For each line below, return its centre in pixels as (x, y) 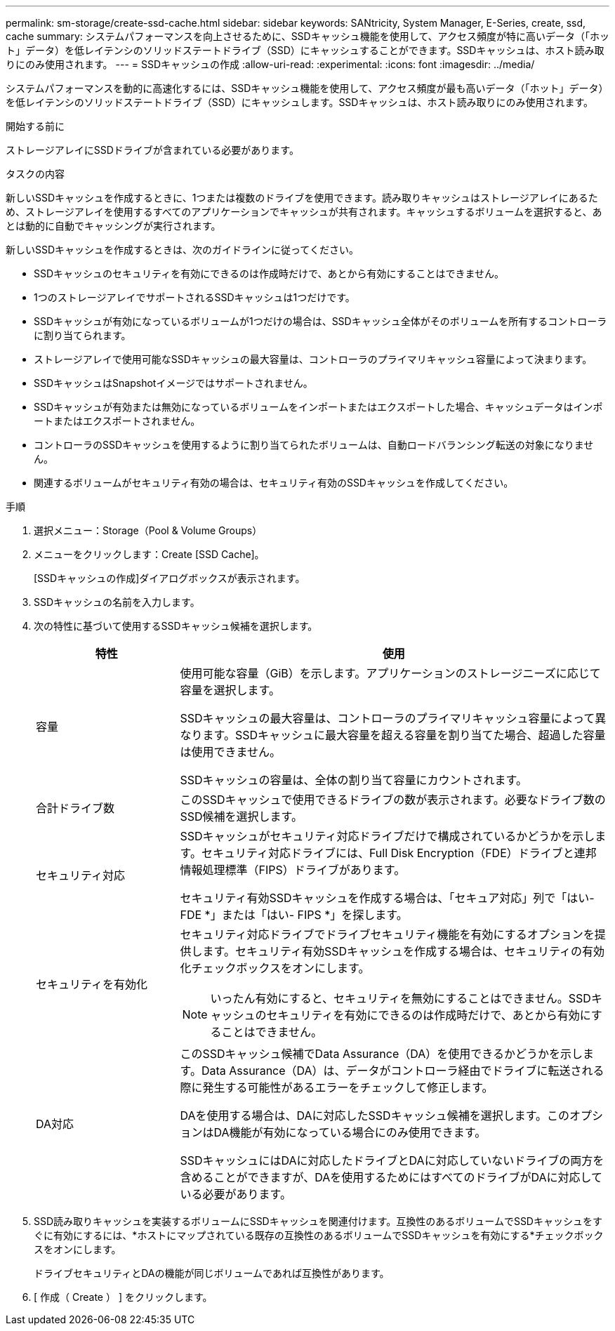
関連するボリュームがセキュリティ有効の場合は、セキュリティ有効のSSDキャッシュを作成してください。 (274, 483)
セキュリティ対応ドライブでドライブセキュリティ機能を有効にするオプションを (387, 934)
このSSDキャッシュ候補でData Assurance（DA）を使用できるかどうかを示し (381, 1054)
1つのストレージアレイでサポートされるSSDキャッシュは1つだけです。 (194, 297)
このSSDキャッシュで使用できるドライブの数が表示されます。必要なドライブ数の (393, 800)
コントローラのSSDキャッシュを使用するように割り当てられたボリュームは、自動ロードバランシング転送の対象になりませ (314, 445)
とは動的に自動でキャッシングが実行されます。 (113, 226)
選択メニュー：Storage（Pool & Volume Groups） (148, 530)
